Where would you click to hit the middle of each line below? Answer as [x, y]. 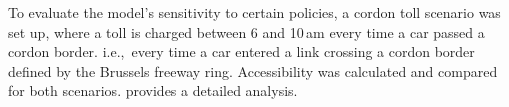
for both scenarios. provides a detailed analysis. [153, 90]
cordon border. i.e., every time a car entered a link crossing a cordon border [241, 51]
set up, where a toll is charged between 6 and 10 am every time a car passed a [246, 31]
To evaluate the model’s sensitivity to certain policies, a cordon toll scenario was [254, 12]
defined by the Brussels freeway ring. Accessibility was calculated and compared [253, 70]
